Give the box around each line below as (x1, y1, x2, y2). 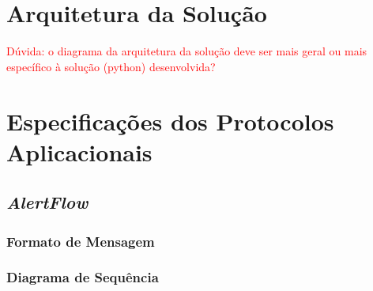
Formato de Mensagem (6, 231, 155, 251)
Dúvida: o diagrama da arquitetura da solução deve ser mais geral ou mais (6, 43, 367, 59)
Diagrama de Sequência (6, 267, 159, 287)
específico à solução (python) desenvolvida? (6, 58, 216, 74)
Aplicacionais (6, 135, 153, 168)
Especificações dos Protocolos (6, 104, 334, 137)
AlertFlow (6, 190, 89, 214)
